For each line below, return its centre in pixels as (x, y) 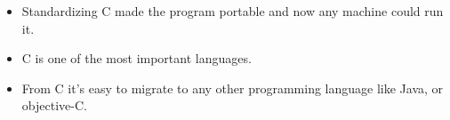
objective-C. (54, 105)
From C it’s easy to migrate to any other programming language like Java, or (233, 88)
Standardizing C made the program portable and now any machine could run (233, 11)
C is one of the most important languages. (137, 58)
